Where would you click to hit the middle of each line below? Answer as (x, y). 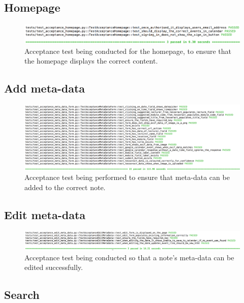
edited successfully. (54, 267)
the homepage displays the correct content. (91, 61)
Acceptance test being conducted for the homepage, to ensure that (128, 51)
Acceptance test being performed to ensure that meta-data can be (127, 177)
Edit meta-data (45, 214)
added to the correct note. (65, 187)
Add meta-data (45, 88)
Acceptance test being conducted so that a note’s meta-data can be (129, 257)
